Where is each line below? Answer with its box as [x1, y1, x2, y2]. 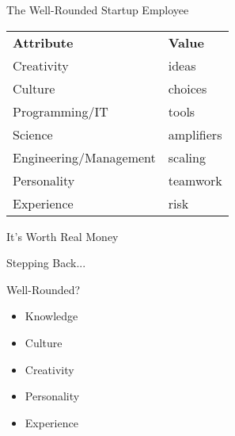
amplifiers [168, 124, 222, 143]
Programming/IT [13, 101, 108, 120]
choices [168, 78, 207, 98]
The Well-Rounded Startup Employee [6, 2, 189, 17]
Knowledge [25, 308, 78, 324]
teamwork [168, 170, 222, 189]
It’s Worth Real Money [6, 228, 119, 244]
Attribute [13, 33, 74, 52]
